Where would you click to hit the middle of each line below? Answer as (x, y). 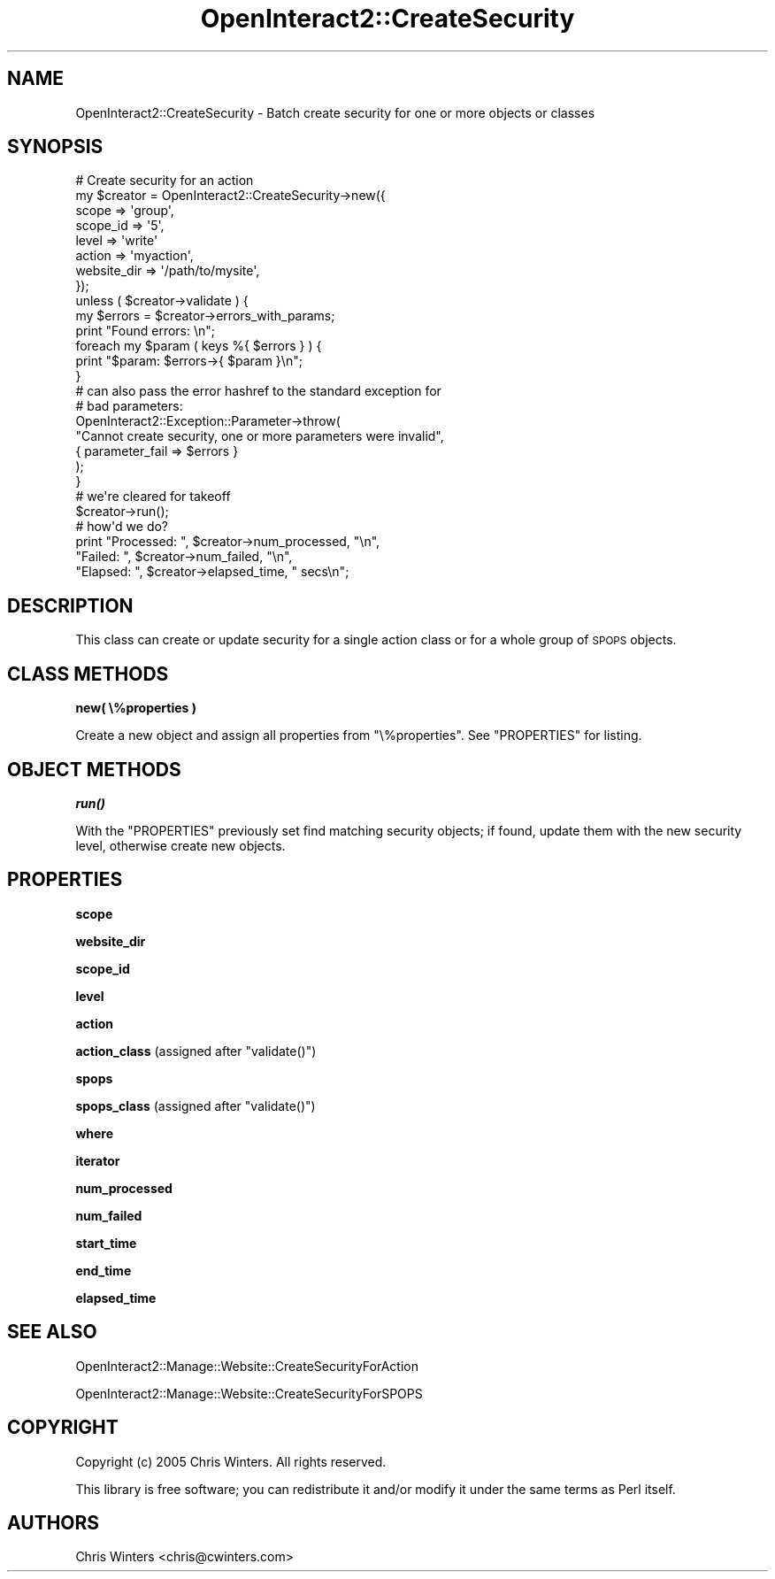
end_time (104, 1270)
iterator (98, 1160)
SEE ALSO (52, 1332)
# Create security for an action (165, 181)
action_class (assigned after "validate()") (196, 1051)
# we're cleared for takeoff (153, 497)
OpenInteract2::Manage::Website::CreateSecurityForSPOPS (249, 1393)
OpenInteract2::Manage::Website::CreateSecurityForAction (247, 1366)
